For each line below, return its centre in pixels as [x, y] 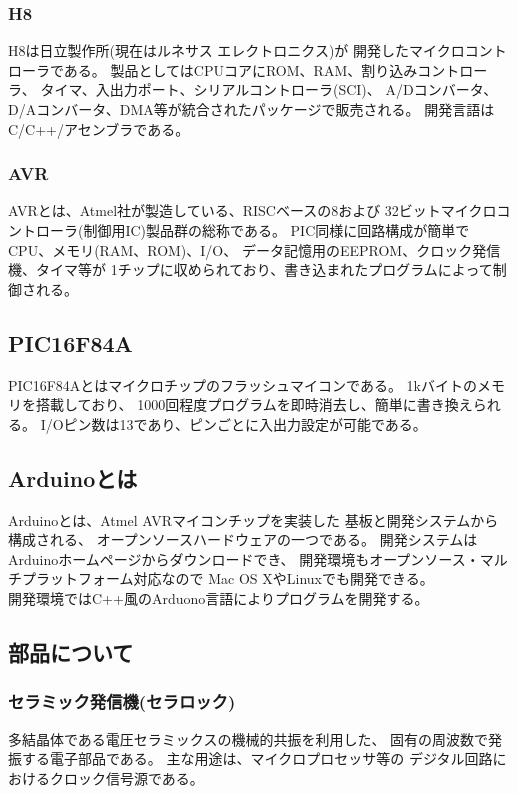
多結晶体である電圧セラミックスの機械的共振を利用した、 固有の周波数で [248, 738]
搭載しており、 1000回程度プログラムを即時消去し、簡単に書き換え [254, 404]
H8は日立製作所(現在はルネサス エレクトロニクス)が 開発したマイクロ [236, 50]
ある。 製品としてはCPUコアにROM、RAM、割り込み [240, 69]
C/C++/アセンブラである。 [99, 128]
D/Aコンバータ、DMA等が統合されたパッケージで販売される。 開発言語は [251, 109]
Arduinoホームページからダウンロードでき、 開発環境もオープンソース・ [244, 558]
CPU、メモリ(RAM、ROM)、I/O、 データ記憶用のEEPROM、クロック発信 [254, 249]
